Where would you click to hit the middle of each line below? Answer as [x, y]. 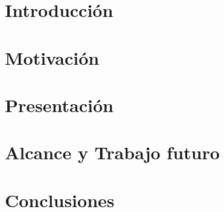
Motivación [52, 57]
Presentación [59, 104]
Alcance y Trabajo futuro [112, 152]
